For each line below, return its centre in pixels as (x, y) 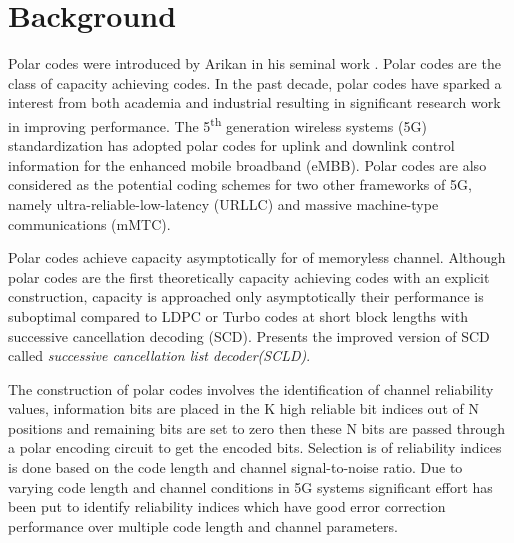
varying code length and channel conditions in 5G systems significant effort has (250, 486)
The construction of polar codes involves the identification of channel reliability (251, 388)
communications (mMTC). (89, 223)
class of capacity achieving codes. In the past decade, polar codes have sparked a (255, 82)
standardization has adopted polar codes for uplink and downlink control (231, 145)
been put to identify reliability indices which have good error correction (227, 506)
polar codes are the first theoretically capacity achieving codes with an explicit (249, 276)
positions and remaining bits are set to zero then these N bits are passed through (257, 427)
